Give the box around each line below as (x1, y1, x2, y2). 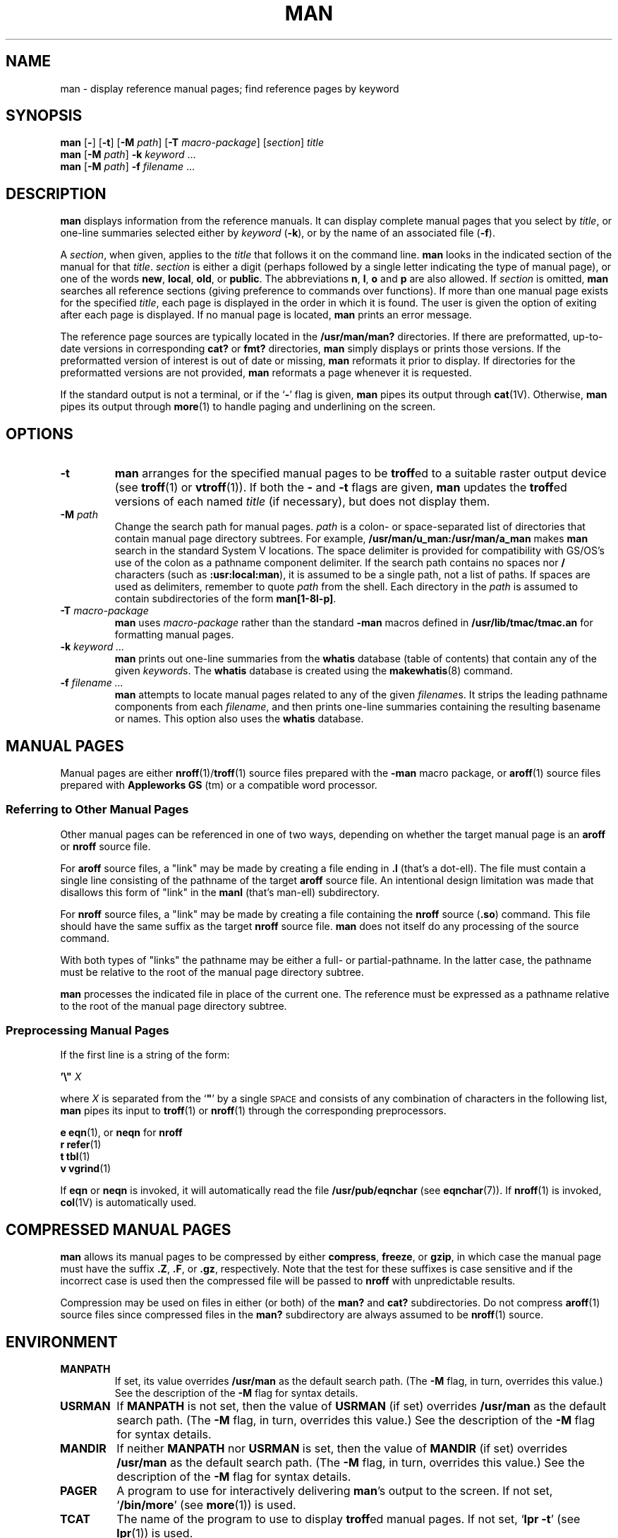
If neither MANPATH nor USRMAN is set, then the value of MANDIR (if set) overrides (116, 1441, 568, 1456)
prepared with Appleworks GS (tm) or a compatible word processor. (60, 778, 377, 791)
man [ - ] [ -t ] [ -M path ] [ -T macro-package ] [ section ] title (60, 136, 325, 149)
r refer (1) (60, 1138, 102, 1151)
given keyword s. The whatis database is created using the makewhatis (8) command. (114, 664, 513, 677)
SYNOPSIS (6, 107, 83, 125)
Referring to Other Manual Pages (6, 802, 189, 817)
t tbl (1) (60, 1150, 90, 1163)
